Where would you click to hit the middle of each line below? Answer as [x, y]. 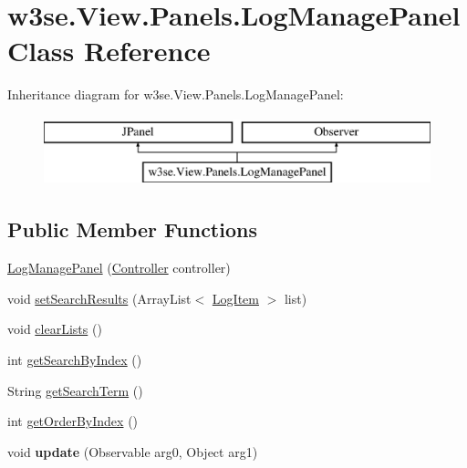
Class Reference [109, 51]
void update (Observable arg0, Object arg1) [133, 451]
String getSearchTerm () [75, 390]
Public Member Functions [132, 229]
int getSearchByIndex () [75, 360]
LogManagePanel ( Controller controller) [119, 268]
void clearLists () [55, 329]
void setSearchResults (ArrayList [99, 298]
